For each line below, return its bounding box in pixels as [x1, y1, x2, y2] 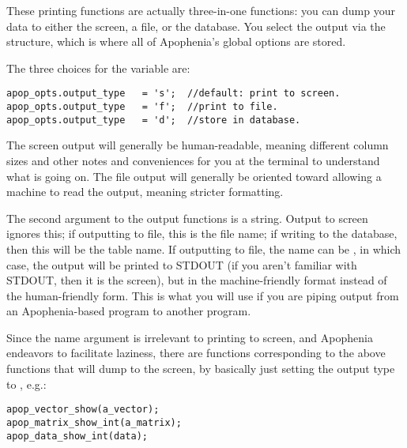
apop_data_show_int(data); [6, 430, 148, 442]
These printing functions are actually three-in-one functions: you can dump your [6, 2, 395, 18]
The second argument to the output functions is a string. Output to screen [6, 209, 368, 226]
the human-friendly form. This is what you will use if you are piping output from [6, 287, 399, 303]
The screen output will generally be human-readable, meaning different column [6, 137, 389, 153]
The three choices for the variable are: [6, 59, 190, 76]
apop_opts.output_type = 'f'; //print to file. [6, 101, 278, 113]
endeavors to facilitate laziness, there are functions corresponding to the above [6, 344, 386, 361]
